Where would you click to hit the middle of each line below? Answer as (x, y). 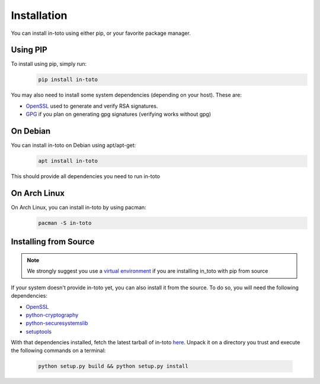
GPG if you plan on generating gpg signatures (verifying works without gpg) (119, 114)
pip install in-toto (68, 80)
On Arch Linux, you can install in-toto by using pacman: (79, 207)
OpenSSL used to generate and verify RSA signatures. (92, 106)
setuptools (39, 331)
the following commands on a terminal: (58, 351)
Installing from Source (53, 242)
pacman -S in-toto (65, 223)
